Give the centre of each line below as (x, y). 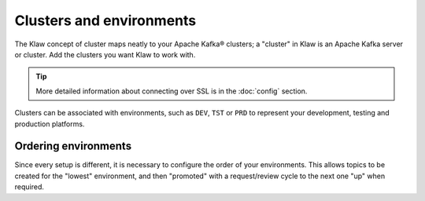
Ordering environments (73, 146)
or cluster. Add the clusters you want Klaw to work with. (105, 54)
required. (30, 187)
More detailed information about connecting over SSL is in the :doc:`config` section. (172, 91)
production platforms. (50, 124)
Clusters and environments (105, 20)
